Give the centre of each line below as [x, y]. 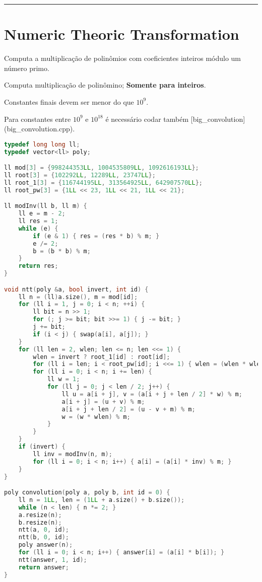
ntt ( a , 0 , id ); [44, 530]
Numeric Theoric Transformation [122, 34]
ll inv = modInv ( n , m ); [73, 454]
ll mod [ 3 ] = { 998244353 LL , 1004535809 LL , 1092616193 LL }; [102, 168]
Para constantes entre [38, 119]
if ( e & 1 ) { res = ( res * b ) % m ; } [96, 236]
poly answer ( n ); [46, 545]
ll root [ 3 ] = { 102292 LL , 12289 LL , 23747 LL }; [80, 175]
